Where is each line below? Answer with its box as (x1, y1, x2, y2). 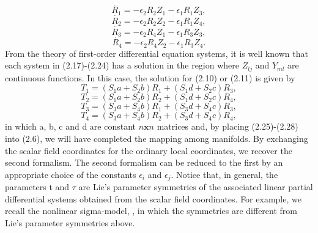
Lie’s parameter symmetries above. (5, 216, 135, 229)
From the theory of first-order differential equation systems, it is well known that (5, 46, 308, 59)
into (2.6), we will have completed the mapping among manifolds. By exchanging (5, 131, 308, 144)
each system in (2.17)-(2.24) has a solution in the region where (5, 59, 240, 72)
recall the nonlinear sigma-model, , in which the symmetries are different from (5, 204, 297, 217)
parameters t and (5, 180, 70, 193)
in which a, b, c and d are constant (5, 120, 136, 133)
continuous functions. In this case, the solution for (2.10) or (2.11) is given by (5, 71, 295, 84)
